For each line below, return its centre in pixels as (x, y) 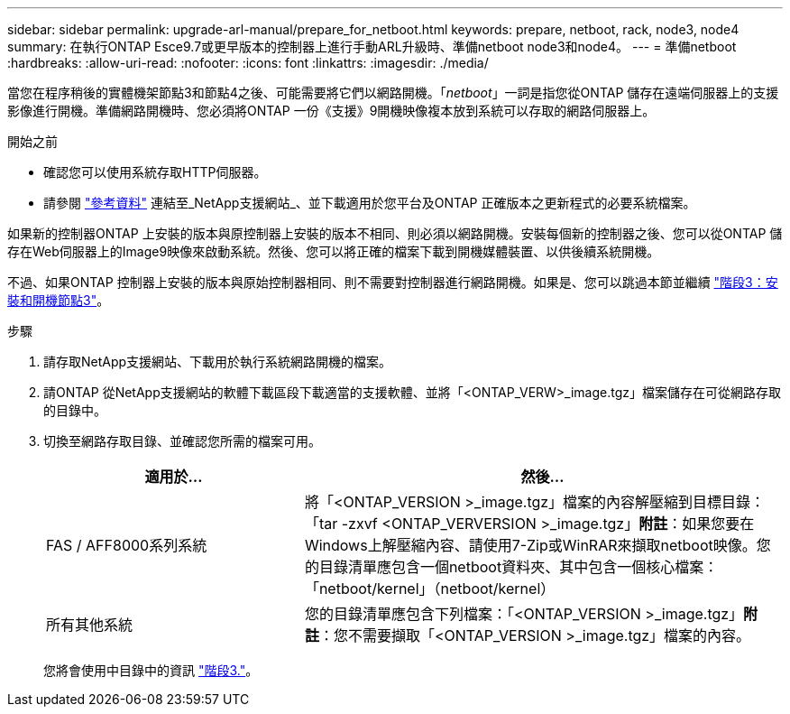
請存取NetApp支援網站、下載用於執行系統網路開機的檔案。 (218, 362)
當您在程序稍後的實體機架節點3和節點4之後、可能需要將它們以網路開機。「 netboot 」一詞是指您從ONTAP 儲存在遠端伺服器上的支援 (393, 93)
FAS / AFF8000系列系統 (127, 545)
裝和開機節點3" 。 (59, 300)
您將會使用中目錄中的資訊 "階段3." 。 (151, 670)
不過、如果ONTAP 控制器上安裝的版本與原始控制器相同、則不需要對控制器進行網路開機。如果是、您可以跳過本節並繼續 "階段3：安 (393, 282)
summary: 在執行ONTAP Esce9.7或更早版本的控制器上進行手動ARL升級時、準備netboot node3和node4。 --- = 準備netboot (372, 46)
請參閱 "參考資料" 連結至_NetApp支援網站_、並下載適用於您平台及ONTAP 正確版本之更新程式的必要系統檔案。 (370, 203)
